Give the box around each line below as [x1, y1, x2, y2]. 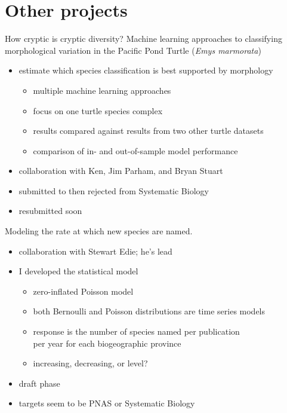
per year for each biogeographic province [33, 336, 181, 349]
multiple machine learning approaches [33, 84, 171, 96]
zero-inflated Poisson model [33, 284, 134, 297]
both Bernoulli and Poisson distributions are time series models [33, 305, 266, 317]
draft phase [18, 377, 60, 389]
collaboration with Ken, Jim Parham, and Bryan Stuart [18, 164, 223, 177]
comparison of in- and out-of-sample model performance [33, 144, 238, 157]
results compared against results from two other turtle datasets [33, 124, 264, 137]
